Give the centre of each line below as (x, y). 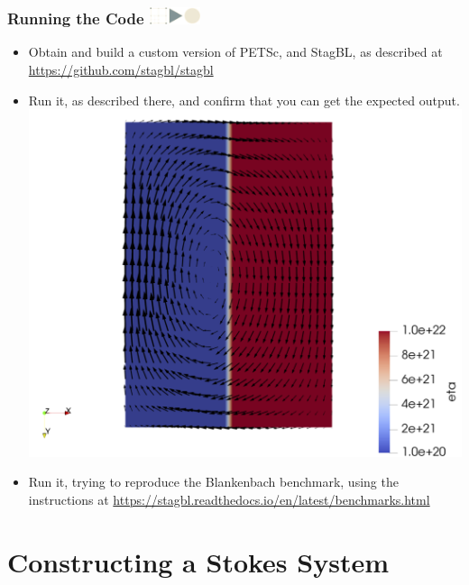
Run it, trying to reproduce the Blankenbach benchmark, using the (213, 482)
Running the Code (76, 18)
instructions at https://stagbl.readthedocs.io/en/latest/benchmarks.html (229, 499)
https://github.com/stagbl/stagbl (121, 70)
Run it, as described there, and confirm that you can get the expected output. (244, 100)
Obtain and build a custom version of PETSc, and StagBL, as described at (235, 52)
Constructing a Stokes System (198, 561)
